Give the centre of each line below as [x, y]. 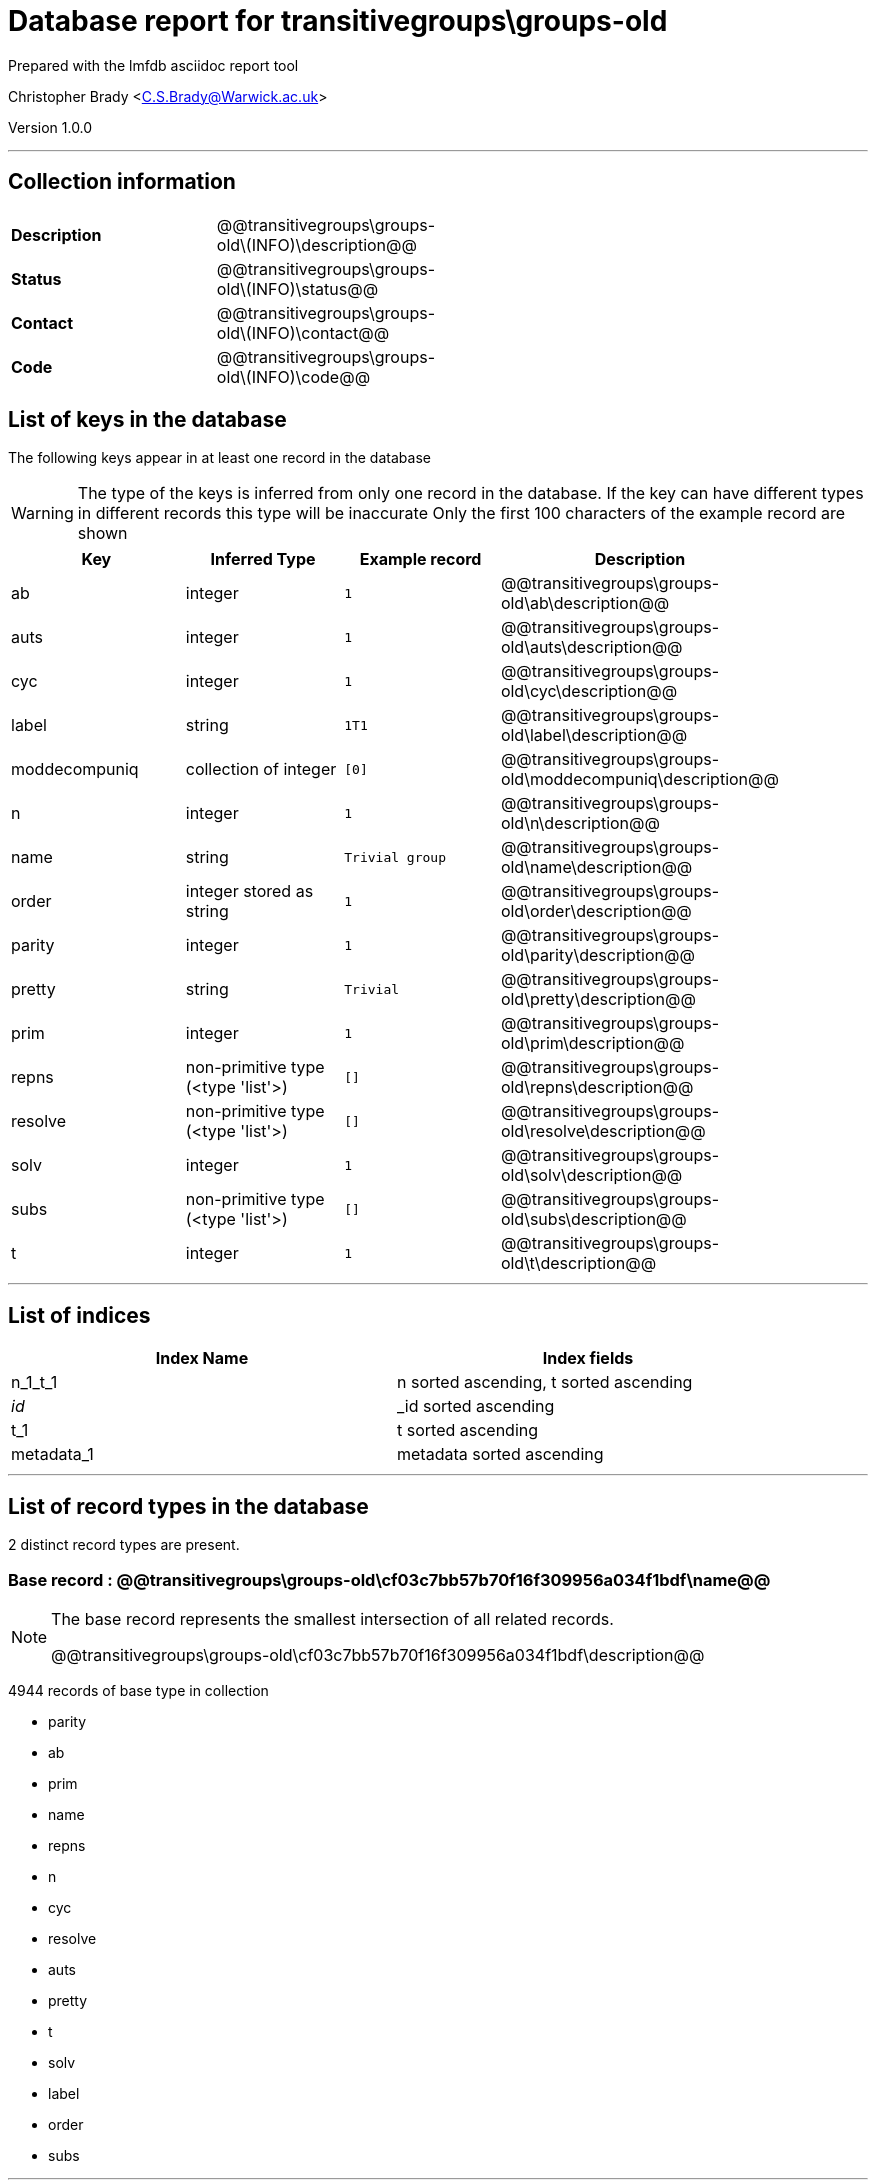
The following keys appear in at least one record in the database [219, 458]
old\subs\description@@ [593, 1219]
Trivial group [395, 857]
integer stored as [249, 891]
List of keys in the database [147, 420]
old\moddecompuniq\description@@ [639, 779]
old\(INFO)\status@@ [297, 288]
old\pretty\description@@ [598, 999]
